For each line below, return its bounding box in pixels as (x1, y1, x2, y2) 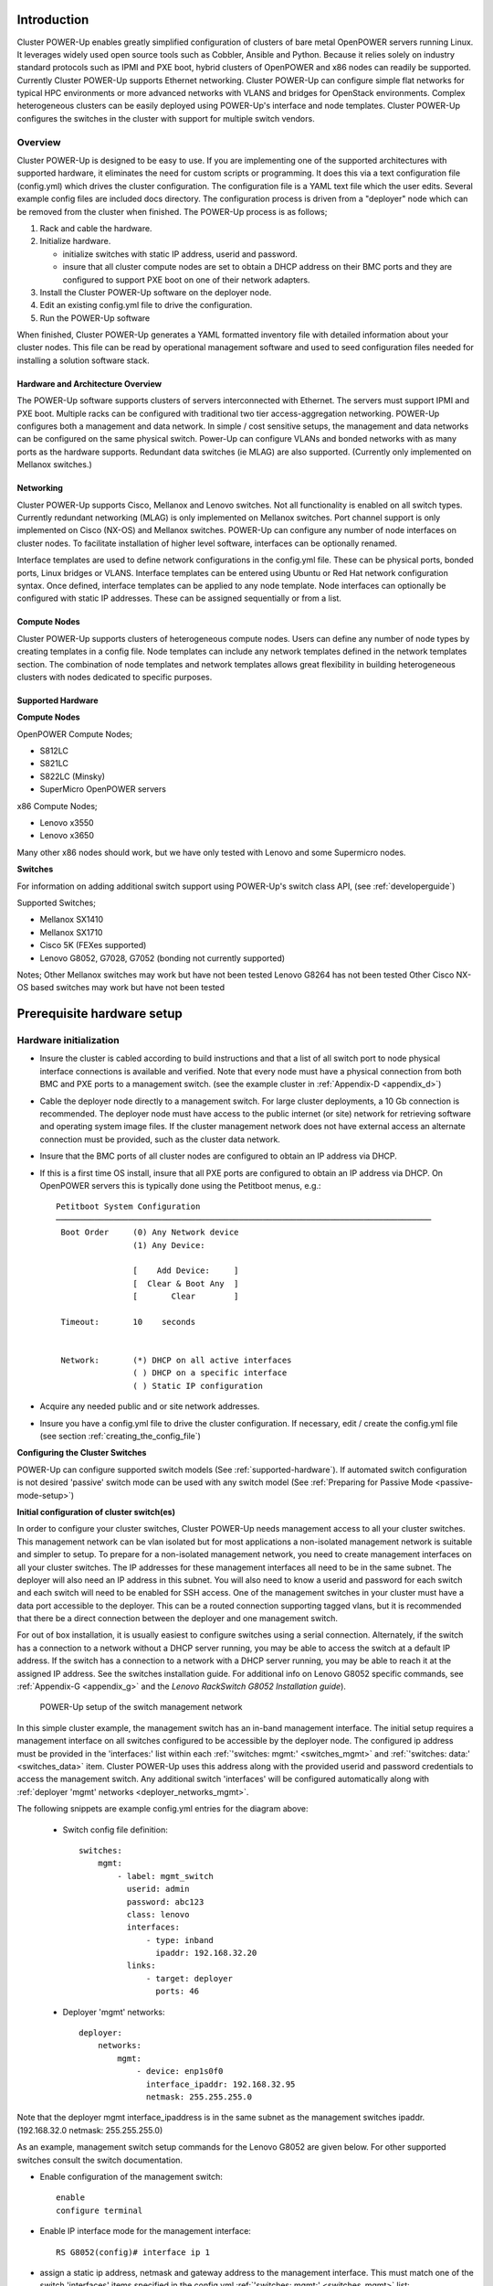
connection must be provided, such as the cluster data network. (39, 1134, 280, 1145)
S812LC (39, 745, 68, 756)
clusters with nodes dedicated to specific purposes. (16, 671, 213, 682)
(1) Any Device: (132, 1240, 205, 1250)
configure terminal (56, 2205, 143, 2216)
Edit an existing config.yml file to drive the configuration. (39, 300, 253, 311)
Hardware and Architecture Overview (16, 378, 163, 389)
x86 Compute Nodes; (16, 800, 98, 811)
